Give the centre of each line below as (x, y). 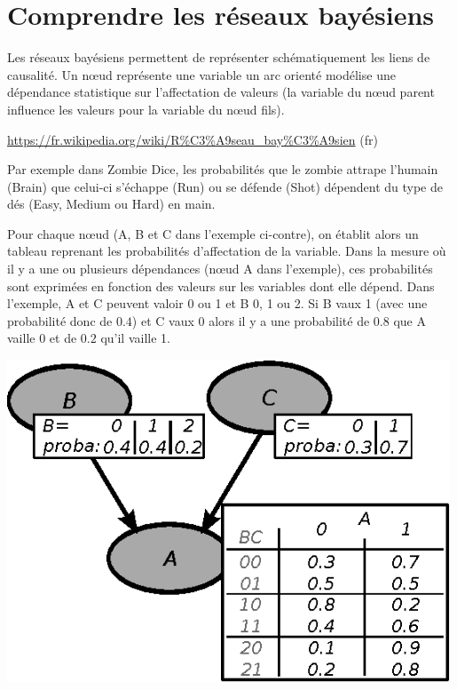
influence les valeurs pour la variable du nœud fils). (146, 109)
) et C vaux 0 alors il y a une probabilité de (251, 320)
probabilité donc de (60, 320)
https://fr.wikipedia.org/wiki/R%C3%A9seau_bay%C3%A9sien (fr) (193, 139)
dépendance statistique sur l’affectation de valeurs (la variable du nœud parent (221, 92)
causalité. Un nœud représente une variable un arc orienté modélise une (201, 74)
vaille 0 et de (42, 338)
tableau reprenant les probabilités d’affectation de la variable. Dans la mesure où (227, 251)
